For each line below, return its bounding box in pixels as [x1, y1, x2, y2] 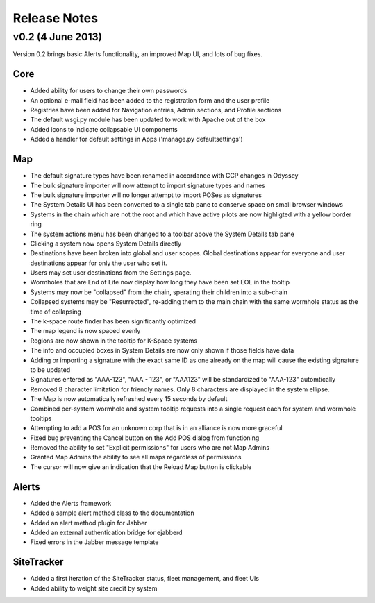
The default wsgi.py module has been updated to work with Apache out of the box [30, 115, 266, 124]
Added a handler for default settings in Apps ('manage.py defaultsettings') [30, 135, 243, 144]
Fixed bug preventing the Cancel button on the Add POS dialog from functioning [30, 434, 260, 442]
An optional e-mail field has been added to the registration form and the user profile [30, 96, 270, 104]
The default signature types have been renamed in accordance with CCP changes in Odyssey [30, 171, 299, 180]
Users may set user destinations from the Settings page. [30, 269, 192, 277]
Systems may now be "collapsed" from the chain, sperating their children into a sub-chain [30, 288, 288, 296]
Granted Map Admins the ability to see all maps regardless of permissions [30, 453, 242, 461]
